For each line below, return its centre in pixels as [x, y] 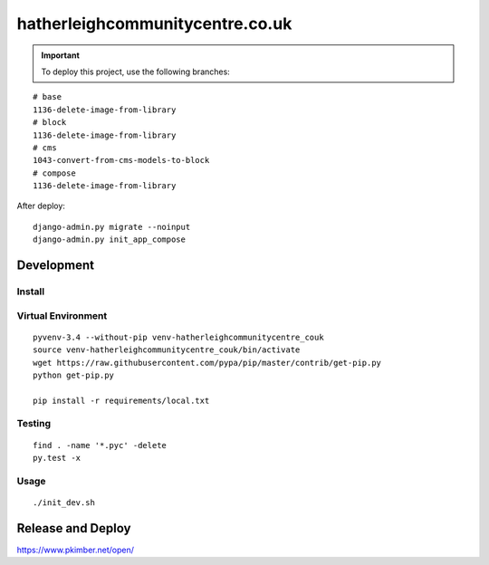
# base [48, 97]
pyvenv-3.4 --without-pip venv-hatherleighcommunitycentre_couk [179, 337]
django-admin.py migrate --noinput [112, 227]
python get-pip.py [74, 375]
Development [56, 266]
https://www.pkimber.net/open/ [76, 550]
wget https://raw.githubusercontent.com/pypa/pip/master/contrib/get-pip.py [207, 363]
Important [61, 55]
